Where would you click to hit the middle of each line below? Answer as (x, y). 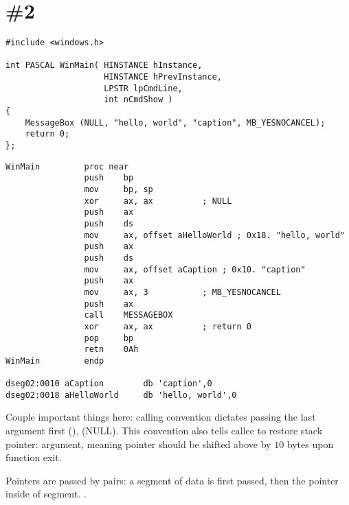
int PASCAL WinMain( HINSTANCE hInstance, (104, 66)
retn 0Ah (111, 350)
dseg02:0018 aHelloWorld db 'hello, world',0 (121, 395)
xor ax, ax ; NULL (158, 201)
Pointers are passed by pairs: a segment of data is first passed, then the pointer (172, 480)
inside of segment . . (46, 494)
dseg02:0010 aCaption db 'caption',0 (109, 384)
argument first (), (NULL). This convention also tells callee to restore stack (164, 431)
